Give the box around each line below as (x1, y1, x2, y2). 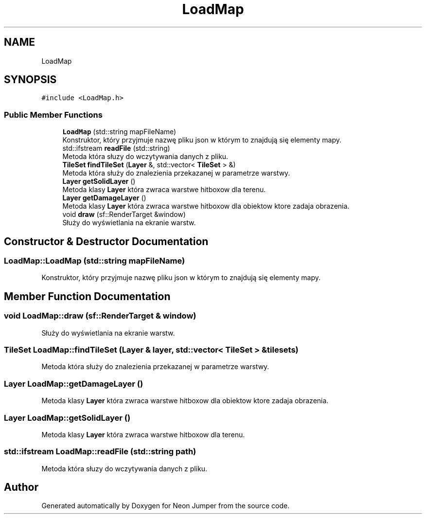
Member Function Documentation (4, 290, 171, 303)
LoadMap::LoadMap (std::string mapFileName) (4, 256, 185, 266)
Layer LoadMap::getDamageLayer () (4, 378, 143, 389)
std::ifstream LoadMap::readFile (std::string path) (4, 447, 196, 457)
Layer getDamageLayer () (62, 194, 146, 202)
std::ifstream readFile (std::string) (62, 144, 170, 153)
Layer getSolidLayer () (62, 177, 136, 186)
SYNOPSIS (4, 73, 57, 86)
